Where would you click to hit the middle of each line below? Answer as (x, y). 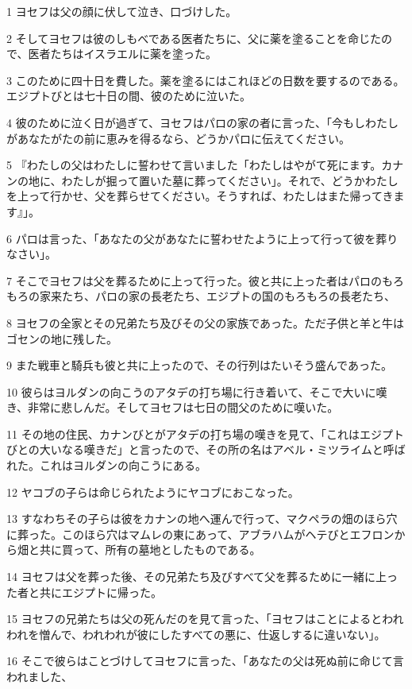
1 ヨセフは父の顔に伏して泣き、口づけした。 (122, 11)
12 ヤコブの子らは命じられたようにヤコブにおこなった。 (153, 492)
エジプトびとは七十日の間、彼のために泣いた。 (129, 96)
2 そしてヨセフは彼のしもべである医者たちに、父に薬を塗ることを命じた (194, 38)
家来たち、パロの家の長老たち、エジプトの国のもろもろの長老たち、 (217, 296)
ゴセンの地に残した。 (62, 338)
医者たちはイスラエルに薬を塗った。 (123, 54)
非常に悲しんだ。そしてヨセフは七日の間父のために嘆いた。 (183, 407)
